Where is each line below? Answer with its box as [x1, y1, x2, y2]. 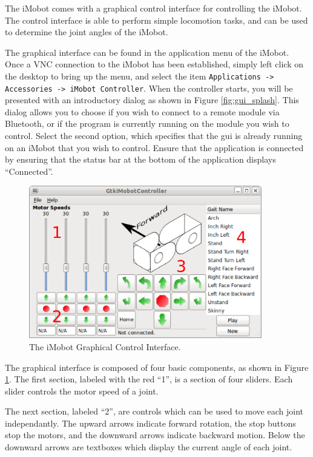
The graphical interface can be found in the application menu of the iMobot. [5, 46, 289, 58]
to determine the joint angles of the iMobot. [5, 25, 168, 38]
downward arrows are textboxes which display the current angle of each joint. [5, 441, 292, 453]
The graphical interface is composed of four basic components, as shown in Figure [5, 361, 309, 373]
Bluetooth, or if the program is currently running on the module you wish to [5, 117, 289, 130]
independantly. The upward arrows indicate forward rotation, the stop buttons [5, 416, 296, 429]
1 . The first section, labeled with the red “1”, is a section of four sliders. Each [5, 373, 293, 385]
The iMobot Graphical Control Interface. [29, 340, 181, 353]
